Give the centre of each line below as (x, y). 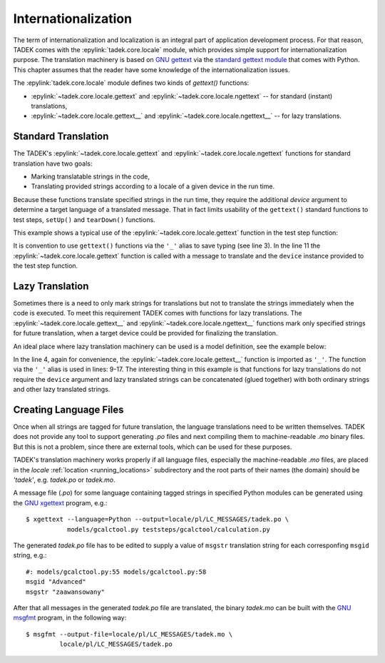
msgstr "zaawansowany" (66, 592)
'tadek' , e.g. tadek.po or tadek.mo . (64, 480)
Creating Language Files (68, 409)
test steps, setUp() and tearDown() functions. (84, 219)
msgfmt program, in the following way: (70, 618)
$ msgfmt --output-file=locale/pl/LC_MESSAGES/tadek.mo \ (129, 634)
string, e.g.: (30, 555)
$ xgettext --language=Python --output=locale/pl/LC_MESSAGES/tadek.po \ (158, 520)
